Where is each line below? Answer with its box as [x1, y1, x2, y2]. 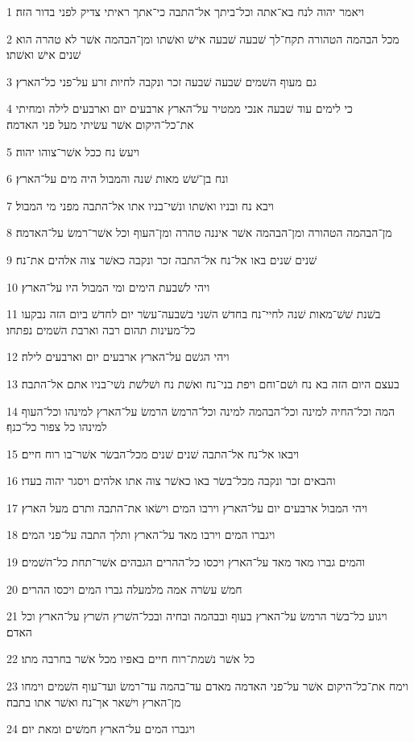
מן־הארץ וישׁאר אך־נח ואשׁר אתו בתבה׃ [6, 693, 181, 710]
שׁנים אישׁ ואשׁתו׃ [6, 46, 81, 63]
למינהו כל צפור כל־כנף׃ [6, 418, 107, 435]
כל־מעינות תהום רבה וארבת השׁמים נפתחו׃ [6, 321, 196, 338]
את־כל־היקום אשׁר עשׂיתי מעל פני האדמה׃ [6, 115, 194, 132]
